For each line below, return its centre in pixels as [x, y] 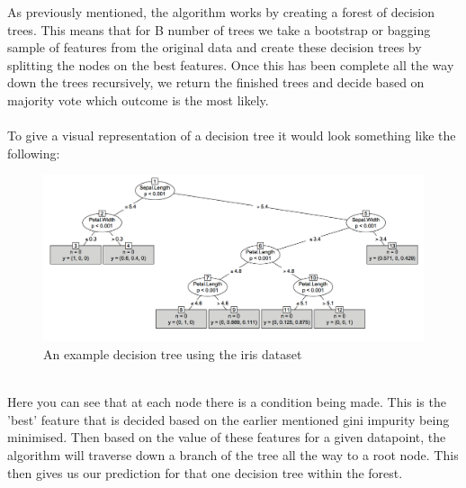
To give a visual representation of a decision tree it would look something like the [232, 136]
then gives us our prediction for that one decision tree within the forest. [205, 472]
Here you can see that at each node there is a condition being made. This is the [227, 402]
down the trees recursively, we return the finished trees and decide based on [216, 82]
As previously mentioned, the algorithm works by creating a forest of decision [221, 12]
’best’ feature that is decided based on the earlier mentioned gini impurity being [229, 419]
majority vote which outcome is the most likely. [138, 99]
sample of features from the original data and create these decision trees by [215, 47]
